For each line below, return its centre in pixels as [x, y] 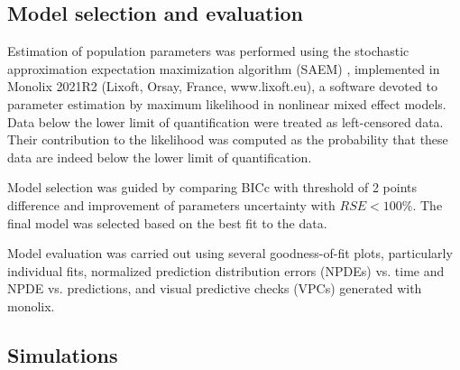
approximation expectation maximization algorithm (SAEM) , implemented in [224, 68]
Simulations [63, 354]
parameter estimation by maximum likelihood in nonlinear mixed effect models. [227, 103]
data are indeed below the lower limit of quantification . [160, 157]
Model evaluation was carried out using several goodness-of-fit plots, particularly [230, 253]
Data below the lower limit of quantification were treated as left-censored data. [225, 121]
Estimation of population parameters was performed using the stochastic [208, 51]
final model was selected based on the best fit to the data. [167, 222]
